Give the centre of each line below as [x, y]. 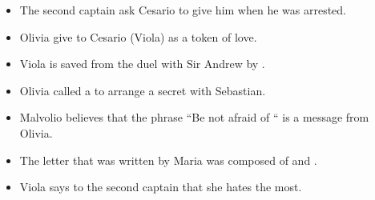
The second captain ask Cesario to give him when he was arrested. [183, 10]
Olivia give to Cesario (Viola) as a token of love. [138, 36]
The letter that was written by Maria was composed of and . [168, 160]
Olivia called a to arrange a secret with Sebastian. [143, 90]
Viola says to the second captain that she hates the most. [161, 187]
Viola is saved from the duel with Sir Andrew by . [142, 64]
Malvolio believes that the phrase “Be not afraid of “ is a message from [194, 117]
